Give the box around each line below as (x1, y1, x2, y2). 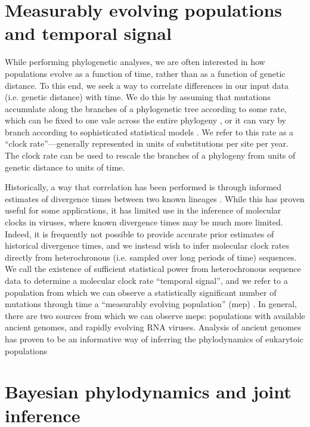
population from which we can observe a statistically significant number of (5, 286, 277, 298)
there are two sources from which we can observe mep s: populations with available (5, 309, 305, 321)
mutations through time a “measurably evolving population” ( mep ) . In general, (5, 298, 297, 310)
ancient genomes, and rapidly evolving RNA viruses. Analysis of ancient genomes (5, 321, 301, 333)
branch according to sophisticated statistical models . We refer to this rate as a (5, 125, 294, 138)
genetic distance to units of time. (5, 160, 125, 173)
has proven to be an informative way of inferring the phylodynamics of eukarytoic (5, 332, 303, 345)
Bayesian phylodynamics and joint (5, 379, 292, 404)
